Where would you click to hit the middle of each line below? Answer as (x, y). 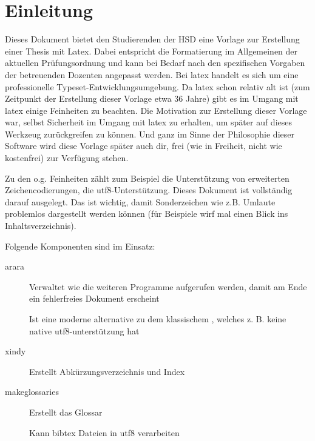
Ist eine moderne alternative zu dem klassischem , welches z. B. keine (158, 319)
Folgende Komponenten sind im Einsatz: (80, 246)
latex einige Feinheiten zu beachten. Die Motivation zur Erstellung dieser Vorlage (156, 110)
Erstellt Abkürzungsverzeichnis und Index (107, 371)
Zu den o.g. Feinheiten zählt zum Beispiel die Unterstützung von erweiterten (147, 178)
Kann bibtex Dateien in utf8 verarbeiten (104, 432)
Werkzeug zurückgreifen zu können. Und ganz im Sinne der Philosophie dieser (150, 134)
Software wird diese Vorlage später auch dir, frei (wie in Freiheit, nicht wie (144, 146)
